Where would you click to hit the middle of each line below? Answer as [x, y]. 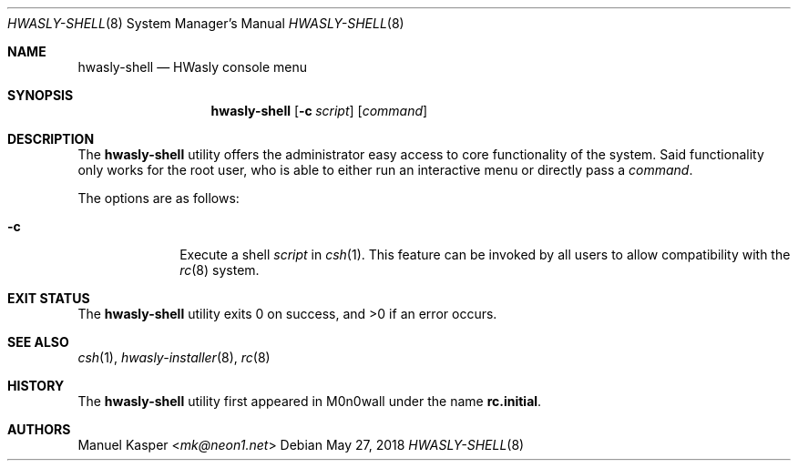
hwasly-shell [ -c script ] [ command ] [319, 111]
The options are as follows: [159, 198]
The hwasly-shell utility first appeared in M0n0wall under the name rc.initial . [310, 401]
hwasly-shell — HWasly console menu [192, 67]
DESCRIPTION [51, 139]
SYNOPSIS [41, 95]
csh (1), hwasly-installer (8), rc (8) [174, 357]
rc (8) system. [220, 270]
